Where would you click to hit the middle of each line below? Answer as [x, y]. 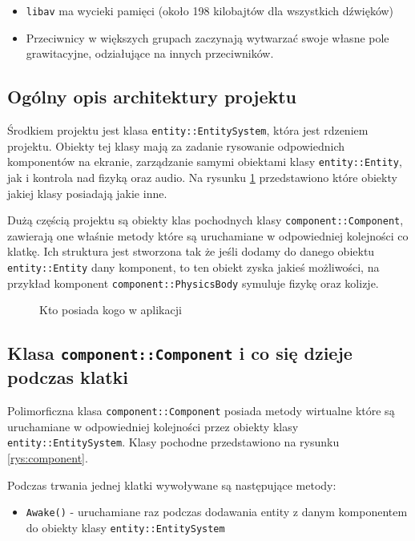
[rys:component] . [48, 457]
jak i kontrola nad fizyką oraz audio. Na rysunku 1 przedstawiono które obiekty [202, 177]
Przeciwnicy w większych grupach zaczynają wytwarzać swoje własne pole [207, 37]
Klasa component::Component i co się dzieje [180, 353]
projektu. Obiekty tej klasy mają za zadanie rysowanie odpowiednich [176, 145]
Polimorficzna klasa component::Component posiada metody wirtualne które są [201, 411]
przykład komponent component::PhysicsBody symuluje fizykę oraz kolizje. [193, 283]
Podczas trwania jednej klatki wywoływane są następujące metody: [172, 484]
